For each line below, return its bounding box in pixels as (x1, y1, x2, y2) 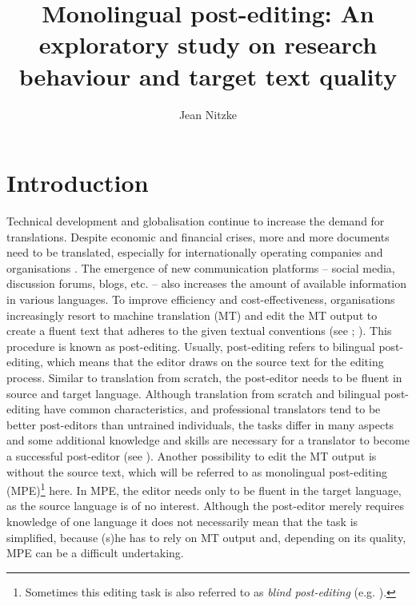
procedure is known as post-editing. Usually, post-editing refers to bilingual (6, 337, 375, 354)
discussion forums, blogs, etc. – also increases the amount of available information (6, 275, 407, 292)
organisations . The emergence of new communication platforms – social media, (6, 259, 395, 276)
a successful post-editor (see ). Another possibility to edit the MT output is (6, 447, 377, 464)
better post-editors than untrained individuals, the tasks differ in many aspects (6, 416, 394, 433)
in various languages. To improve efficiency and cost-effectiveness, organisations (6, 291, 395, 307)
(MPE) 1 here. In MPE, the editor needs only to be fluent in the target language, (6, 480, 402, 498)
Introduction (6, 166, 149, 199)
